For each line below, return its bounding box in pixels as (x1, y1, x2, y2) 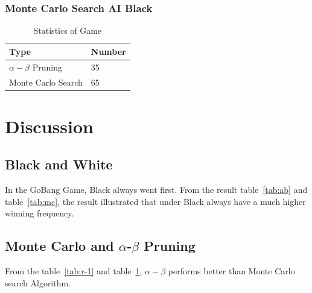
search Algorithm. (5, 276, 71, 289)
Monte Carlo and (5, 236, 114, 255)
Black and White (5, 155, 113, 174)
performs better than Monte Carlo (168, 265, 295, 277)
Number (91, 45, 126, 57)
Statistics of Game (33, 24, 102, 37)
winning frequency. (5, 207, 74, 219)
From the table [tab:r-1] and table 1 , (5, 265, 142, 277)
